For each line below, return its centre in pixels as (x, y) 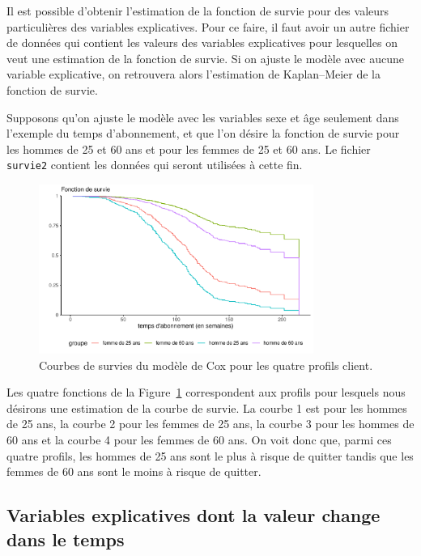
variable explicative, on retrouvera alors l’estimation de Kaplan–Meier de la (194, 74)
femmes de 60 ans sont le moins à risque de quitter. (134, 471)
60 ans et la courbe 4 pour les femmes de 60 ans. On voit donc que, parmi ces (199, 439)
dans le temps (66, 539)
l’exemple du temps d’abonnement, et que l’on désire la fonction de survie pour (203, 133)
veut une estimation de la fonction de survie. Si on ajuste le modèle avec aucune (206, 58)
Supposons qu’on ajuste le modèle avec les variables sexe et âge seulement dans (203, 117)
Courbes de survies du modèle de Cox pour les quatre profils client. (206, 365)
